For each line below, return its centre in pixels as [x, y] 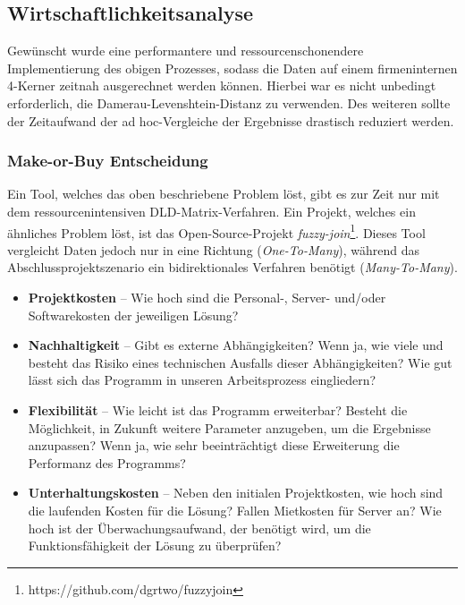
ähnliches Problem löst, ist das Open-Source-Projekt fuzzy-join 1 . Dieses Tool [216, 231]
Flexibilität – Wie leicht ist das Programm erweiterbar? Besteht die [218, 409]
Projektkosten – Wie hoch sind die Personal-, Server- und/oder [207, 298]
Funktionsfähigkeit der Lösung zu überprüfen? [155, 545]
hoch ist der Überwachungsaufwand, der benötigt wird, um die [199, 528]
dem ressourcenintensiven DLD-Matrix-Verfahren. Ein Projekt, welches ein [211, 211]
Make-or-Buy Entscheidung [108, 161]
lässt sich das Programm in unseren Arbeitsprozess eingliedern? [202, 380]
